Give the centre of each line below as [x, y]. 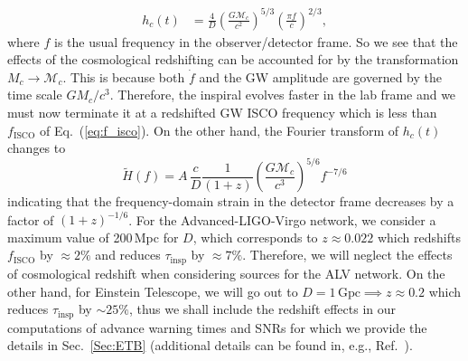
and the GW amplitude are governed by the [320, 76]
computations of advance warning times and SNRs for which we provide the [217, 327]
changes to [37, 148]
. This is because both [124, 76]
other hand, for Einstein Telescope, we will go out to [153, 291]
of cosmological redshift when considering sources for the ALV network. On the [226, 273]
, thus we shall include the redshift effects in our [262, 309]
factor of [31, 219]
